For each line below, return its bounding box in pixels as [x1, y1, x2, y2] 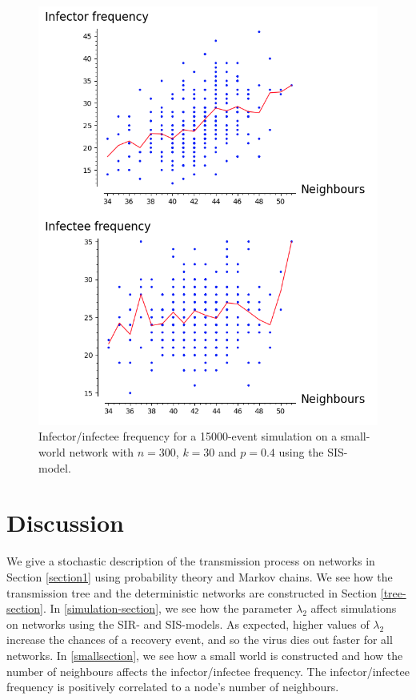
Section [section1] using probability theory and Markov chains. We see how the [6, 568, 393, 585]
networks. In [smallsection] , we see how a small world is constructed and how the [6, 646, 403, 663]
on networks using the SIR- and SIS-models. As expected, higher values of [6, 615, 370, 632]
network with [69, 444, 134, 461]
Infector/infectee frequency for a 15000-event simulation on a [38, 428, 338, 445]
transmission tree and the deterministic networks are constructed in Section [6, 584, 378, 601]
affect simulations [310, 600, 397, 617]
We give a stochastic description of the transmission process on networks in [6, 553, 375, 569]
